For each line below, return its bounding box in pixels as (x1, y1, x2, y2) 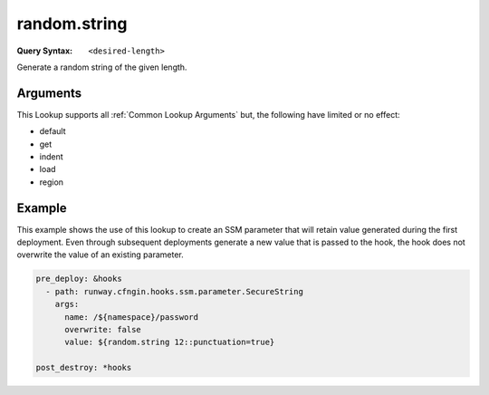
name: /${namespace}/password (64, 312, 199, 322)
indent (39, 151, 63, 162)
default (39, 126, 67, 137)
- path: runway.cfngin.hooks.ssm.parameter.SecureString (45, 286, 303, 296)
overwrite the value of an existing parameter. (16, 249, 185, 260)
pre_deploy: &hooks (35, 274, 122, 284)
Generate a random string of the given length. (16, 62, 187, 72)
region (39, 177, 63, 188)
